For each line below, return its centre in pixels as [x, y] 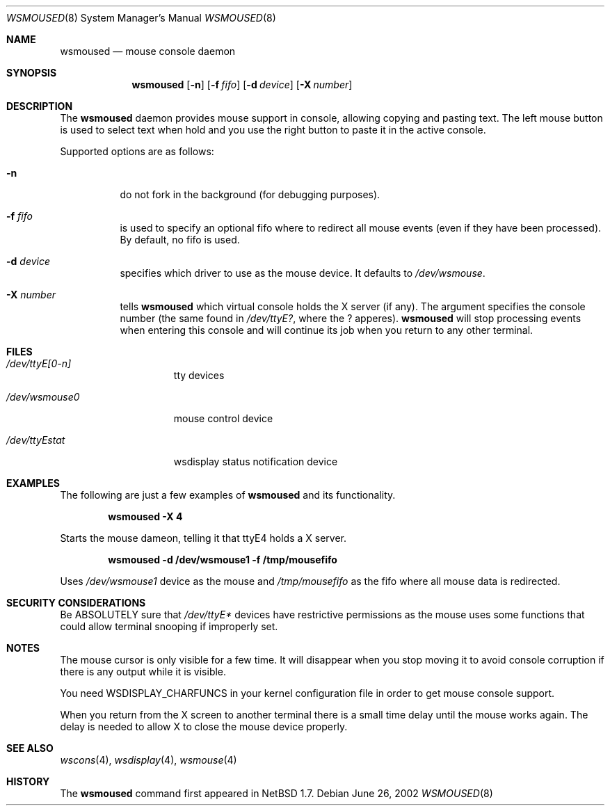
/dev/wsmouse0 [43, 397]
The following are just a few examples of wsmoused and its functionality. [228, 495]
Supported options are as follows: [137, 151]
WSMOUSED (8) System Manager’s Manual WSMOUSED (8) [141, 18]
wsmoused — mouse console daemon [148, 51]
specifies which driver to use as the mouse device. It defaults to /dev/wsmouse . [303, 273]
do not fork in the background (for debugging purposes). [250, 194]
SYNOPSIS [32, 73]
